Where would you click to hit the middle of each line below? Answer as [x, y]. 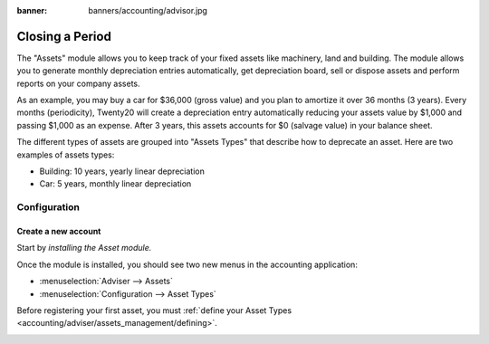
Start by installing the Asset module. [84, 248]
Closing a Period [64, 36]
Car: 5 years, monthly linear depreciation [115, 184]
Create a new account [59, 231]
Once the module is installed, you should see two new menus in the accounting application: [187, 264]
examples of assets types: [66, 155]
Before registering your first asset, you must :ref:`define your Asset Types [154, 310]
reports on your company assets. [78, 83]
